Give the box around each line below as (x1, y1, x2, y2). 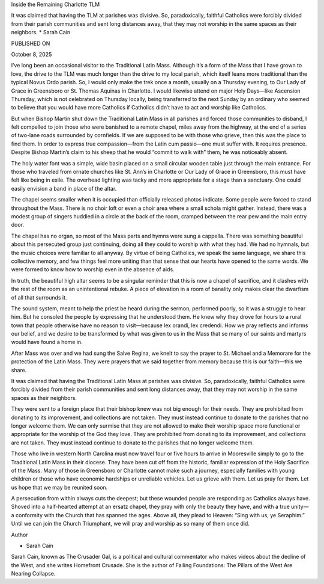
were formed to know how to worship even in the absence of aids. (11, 266, 175, 273)
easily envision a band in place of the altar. (11, 185, 117, 192)
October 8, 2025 (11, 51, 52, 58)
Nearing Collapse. (11, 570, 56, 577)
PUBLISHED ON (11, 40, 50, 47)
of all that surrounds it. (11, 294, 67, 301)
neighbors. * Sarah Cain (11, 29, 71, 36)
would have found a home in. (11, 339, 83, 346)
